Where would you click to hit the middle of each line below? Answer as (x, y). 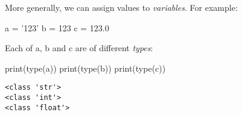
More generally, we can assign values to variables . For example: (121, 7)
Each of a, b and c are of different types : (79, 48)
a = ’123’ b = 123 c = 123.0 (57, 27)
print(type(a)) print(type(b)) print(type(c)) (85, 68)
